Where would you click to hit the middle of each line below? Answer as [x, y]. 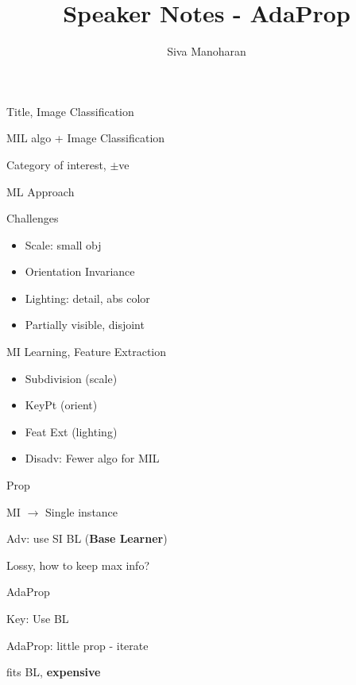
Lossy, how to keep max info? [78, 565]
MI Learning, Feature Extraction [87, 352]
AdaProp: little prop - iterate [77, 645]
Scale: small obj [63, 244]
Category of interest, [56, 164]
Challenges [33, 218]
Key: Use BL [38, 618]
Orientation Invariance [80, 271]
